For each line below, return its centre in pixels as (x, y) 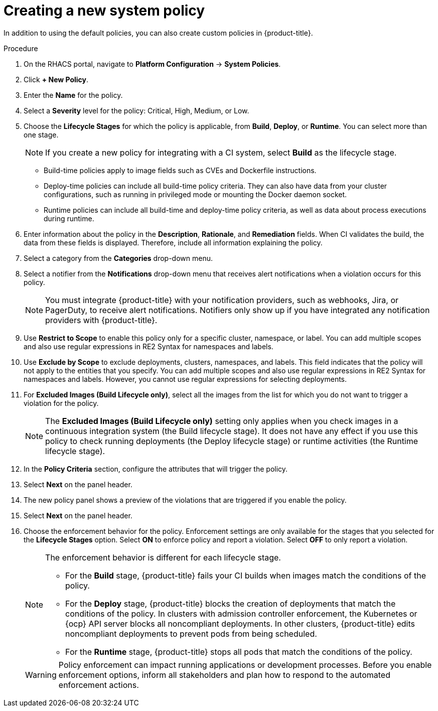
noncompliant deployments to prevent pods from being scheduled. (191, 633)
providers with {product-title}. (101, 320)
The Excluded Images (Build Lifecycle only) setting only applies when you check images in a (222, 421)
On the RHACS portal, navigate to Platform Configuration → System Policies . (152, 64)
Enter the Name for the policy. (73, 95)
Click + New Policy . (56, 79)
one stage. (41, 134)
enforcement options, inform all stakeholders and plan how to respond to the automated (224, 675)
